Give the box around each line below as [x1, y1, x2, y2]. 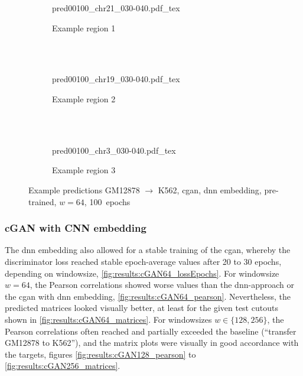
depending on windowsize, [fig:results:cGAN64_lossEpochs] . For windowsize [5, 267, 279, 279]
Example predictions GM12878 [28, 183, 140, 196]
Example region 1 [52, 21, 116, 34]
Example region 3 [52, 164, 116, 176]
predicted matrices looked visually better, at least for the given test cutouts [5, 302, 278, 314]
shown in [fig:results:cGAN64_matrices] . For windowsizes [5, 313, 212, 325]
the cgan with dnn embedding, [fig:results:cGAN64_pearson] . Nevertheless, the [5, 290, 291, 302]
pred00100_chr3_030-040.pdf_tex [52, 144, 176, 156]
